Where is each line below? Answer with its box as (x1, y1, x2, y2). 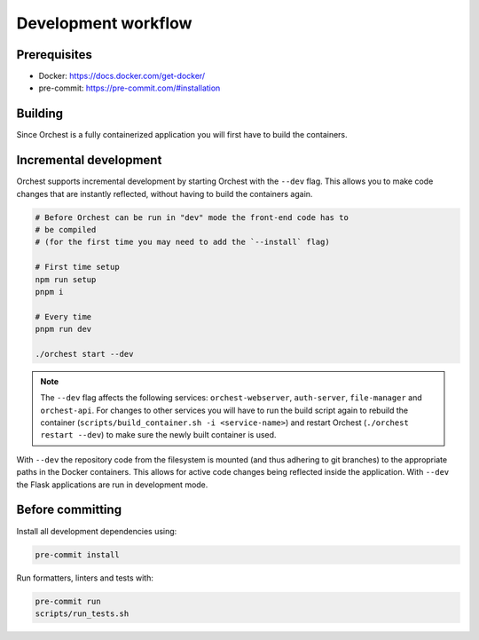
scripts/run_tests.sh (35, 608, 130, 619)
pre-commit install (35, 549, 120, 559)
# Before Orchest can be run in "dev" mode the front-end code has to (35, 212, 349, 222)
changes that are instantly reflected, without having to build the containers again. (16, 188, 313, 199)
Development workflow (16, 13, 192, 33)
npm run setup (35, 274, 97, 284)
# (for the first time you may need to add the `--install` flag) (35, 237, 330, 248)
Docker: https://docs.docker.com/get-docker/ (38, 71, 206, 82)
